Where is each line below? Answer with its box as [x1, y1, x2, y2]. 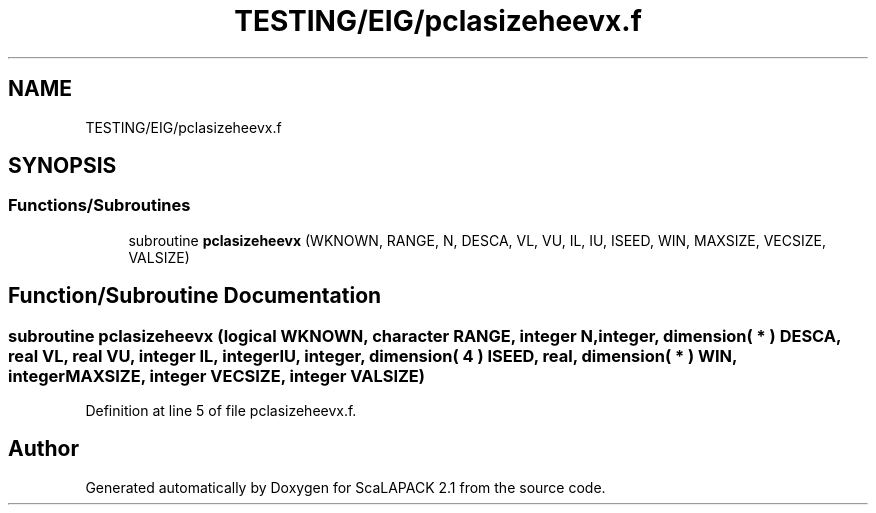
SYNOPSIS [8, 153, 117, 179]
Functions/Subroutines [8, 195, 191, 216]
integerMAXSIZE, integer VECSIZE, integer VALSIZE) [8, 365, 425, 386]
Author [8, 436, 79, 462]
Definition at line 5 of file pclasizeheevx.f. [85, 402, 357, 420]
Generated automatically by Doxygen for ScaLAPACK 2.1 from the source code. [85, 478, 606, 496]
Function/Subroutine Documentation [8, 283, 382, 309]
